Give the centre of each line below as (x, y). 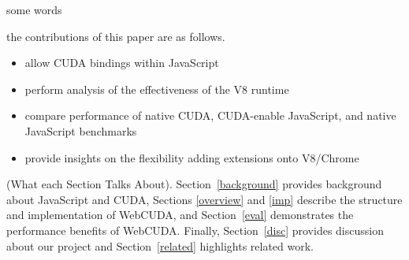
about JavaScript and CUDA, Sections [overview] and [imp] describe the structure (204, 199)
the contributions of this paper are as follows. (116, 36)
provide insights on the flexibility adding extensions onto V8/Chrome (192, 157)
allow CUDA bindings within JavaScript (122, 63)
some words (34, 9)
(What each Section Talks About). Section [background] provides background (194, 184)
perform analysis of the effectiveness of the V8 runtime (157, 89)
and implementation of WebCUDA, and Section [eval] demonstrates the (180, 215)
